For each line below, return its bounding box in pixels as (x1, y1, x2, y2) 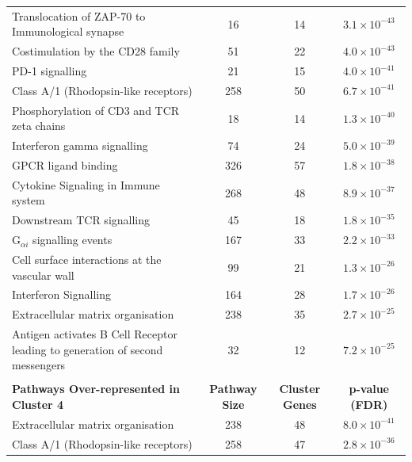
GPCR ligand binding (12, 157, 118, 173)
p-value (349, 380, 389, 397)
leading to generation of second (12, 341, 163, 357)
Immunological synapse (12, 23, 124, 40)
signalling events (32, 231, 113, 248)
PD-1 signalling (12, 63, 87, 79)
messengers (12, 357, 66, 373)
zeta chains (12, 117, 66, 134)
